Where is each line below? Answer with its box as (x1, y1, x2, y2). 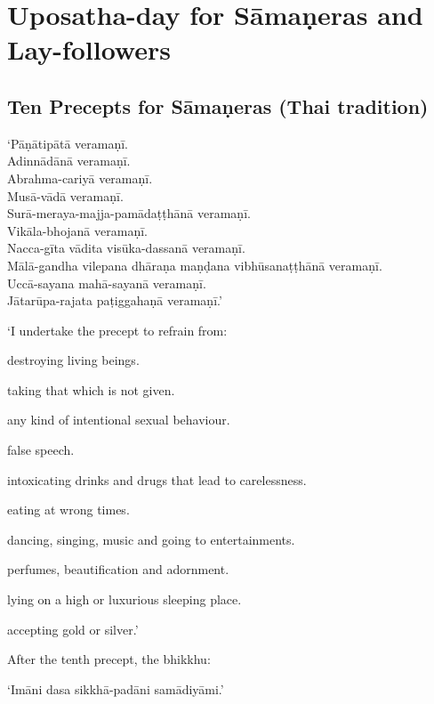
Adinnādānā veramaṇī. (7, 151, 131, 170)
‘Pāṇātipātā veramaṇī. (7, 134, 128, 152)
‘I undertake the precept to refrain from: (7, 320, 228, 339)
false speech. (7, 441, 75, 459)
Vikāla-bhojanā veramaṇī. (7, 221, 148, 239)
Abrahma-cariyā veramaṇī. (7, 168, 153, 187)
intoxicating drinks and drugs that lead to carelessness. (7, 470, 307, 489)
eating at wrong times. (7, 500, 130, 519)
